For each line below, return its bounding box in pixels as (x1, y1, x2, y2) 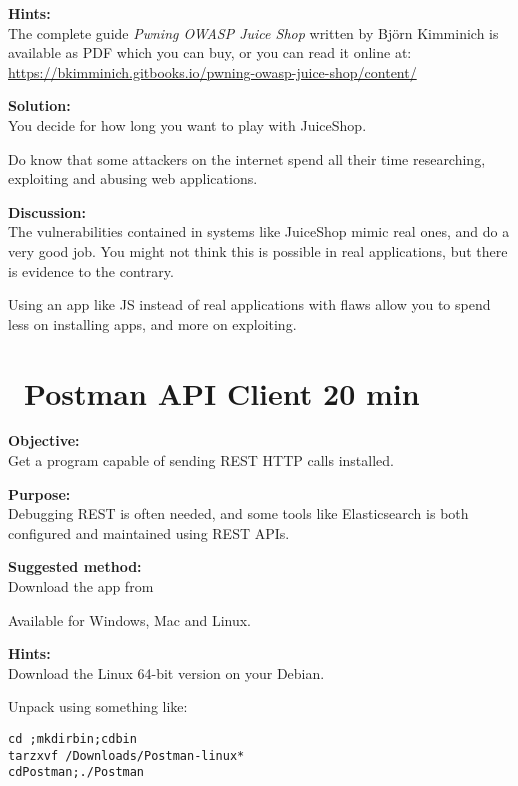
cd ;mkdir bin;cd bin (8, 731, 137, 746)
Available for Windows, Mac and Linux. (8, 609, 252, 630)
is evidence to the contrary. (8, 260, 174, 281)
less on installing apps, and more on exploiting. (8, 313, 297, 334)
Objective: (8, 430, 80, 451)
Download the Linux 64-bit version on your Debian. (8, 662, 325, 683)
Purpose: (8, 483, 71, 504)
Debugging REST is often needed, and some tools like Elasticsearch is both (8, 503, 469, 524)
